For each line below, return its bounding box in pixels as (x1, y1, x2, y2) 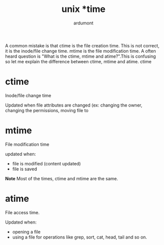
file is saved (12, 166, 37, 172)
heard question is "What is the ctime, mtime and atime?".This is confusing (5, 53, 156, 59)
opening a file (12, 229, 41, 235)
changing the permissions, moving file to (5, 107, 88, 113)
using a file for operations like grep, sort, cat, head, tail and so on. (12, 234, 148, 240)
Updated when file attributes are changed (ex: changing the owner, (5, 102, 143, 108)
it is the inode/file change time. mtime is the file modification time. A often (5, 48, 156, 54)
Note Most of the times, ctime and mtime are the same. (5, 175, 118, 181)
